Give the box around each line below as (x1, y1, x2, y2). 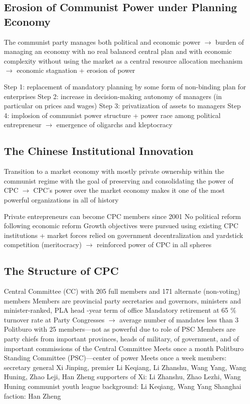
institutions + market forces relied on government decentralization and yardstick (4, 230, 243, 240)
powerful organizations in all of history (4, 194, 119, 204)
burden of (215, 36, 244, 47)
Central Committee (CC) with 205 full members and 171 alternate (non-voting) (4, 286, 240, 296)
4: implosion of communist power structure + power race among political (4, 110, 221, 120)
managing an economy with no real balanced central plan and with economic (4, 46, 232, 56)
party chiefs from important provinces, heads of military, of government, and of (4, 334, 239, 344)
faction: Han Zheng (4, 390, 61, 401)
